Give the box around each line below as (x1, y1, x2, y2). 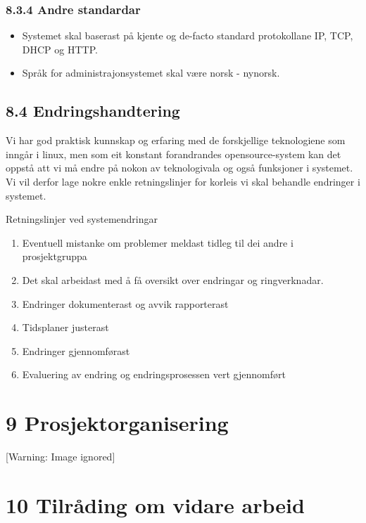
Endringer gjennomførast (22, 343, 130, 358)
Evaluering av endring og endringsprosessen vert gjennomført (22, 367, 286, 382)
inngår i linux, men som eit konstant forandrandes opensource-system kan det (6, 146, 341, 161)
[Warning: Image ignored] (6, 449, 115, 464)
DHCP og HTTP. (22, 41, 98, 56)
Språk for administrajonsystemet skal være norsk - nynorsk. (22, 65, 280, 80)
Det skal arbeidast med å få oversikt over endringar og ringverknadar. (22, 272, 324, 287)
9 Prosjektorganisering (6, 408, 229, 437)
